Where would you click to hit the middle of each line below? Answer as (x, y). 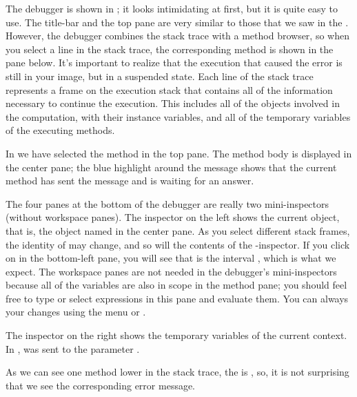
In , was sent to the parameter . (73, 348)
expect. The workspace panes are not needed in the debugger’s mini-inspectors (171, 271)
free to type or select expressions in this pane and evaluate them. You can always (177, 298)
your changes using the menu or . (76, 312)
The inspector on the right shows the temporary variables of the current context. (176, 335)
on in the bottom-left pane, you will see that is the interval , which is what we (171, 258)
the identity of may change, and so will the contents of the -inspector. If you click (178, 244)
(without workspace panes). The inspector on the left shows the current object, (173, 217)
